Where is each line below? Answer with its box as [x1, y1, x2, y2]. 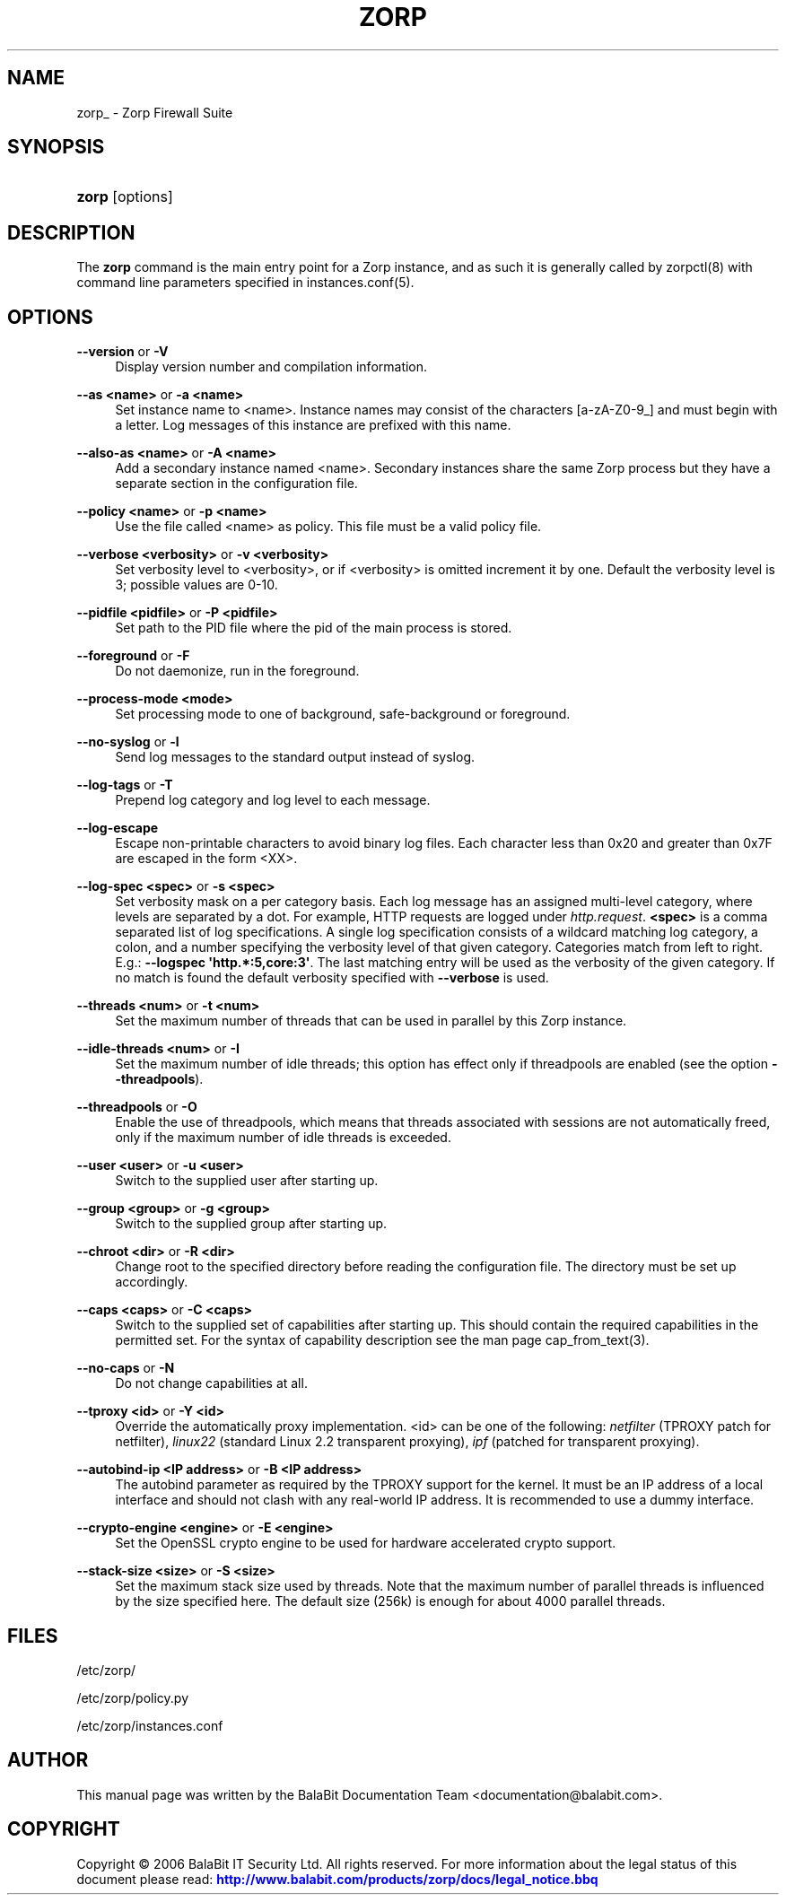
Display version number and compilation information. [115, 359, 428, 375]
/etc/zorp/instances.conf [76, 1717, 223, 1733]
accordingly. [115, 1274, 188, 1290]
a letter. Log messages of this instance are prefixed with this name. [115, 417, 511, 433]
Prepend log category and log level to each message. [115, 792, 431, 808]
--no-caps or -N [76, 1360, 175, 1376]
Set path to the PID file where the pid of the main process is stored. [115, 620, 512, 636]
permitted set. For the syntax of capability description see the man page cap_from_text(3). [115, 1332, 650, 1348]
